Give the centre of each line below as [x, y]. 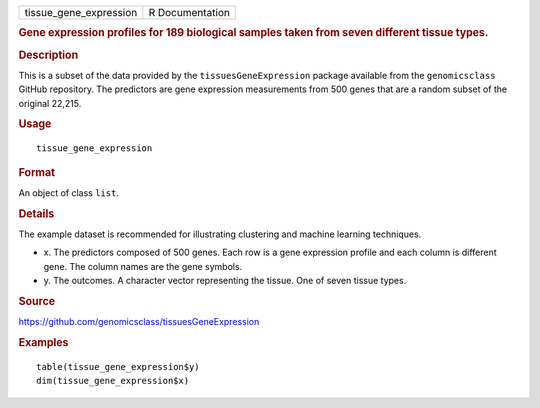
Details [36, 213]
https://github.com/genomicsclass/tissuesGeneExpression [139, 322]
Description [48, 55]
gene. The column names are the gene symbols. [143, 266]
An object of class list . [69, 193]
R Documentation [189, 12]
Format [36, 172]
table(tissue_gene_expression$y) [118, 366]
